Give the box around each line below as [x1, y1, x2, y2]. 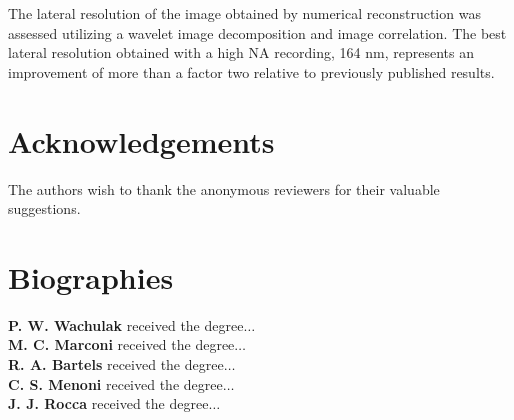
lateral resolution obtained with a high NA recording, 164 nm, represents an [8, 42, 474, 63]
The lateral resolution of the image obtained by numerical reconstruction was [8, 3, 481, 23]
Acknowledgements [8, 120, 275, 161]
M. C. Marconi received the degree [8, 334, 235, 355]
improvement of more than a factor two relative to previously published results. [8, 61, 495, 82]
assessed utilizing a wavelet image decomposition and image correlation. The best [8, 22, 507, 43]
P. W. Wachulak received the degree [8, 314, 244, 335]
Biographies [8, 256, 174, 297]
